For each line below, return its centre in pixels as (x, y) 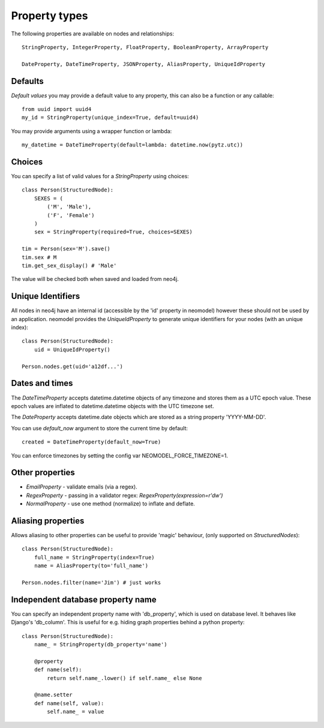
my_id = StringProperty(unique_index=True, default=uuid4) (110, 118)
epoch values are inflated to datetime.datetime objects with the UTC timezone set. (112, 406)
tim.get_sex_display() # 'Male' (69, 266)
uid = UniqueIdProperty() (72, 349)
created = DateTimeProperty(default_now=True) (91, 442)
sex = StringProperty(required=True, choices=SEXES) (113, 232)
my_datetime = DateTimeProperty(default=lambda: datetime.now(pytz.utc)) (133, 145)
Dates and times (42, 383)
